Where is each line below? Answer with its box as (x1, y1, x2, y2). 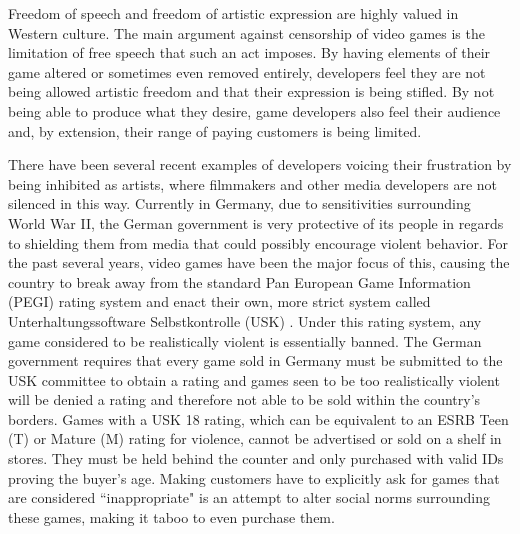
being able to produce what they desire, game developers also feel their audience (8, 100, 501, 121)
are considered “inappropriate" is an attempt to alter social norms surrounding (8, 487, 490, 508)
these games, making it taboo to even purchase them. (8, 506, 335, 527)
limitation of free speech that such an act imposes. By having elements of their (8, 42, 491, 63)
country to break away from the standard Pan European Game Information (8, 271, 471, 292)
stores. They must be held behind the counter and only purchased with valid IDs (8, 448, 504, 469)
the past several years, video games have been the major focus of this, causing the (8, 252, 510, 273)
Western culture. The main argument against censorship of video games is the (8, 22, 485, 43)
